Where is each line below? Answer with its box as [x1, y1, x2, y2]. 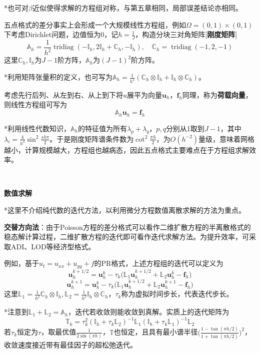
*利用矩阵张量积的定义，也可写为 [4, 72, 112, 82]
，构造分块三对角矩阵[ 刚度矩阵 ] [135, 29, 237, 40]
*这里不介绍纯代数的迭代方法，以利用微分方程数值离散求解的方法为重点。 [4, 205, 245, 215]
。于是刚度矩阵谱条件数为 [49, 133, 134, 144]
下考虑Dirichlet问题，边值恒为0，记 [4, 29, 118, 40]
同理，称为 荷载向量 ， [182, 89, 252, 100]
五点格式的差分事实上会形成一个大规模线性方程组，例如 [4, 19, 186, 30]
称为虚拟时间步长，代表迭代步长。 [121, 288, 233, 299]
